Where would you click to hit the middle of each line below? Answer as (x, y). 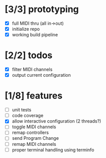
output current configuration (41, 75)
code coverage (28, 116)
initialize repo (26, 29)
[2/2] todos (29, 55)
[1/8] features (34, 96)
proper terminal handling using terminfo (53, 149)
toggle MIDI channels (34, 127)
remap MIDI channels (34, 144)
